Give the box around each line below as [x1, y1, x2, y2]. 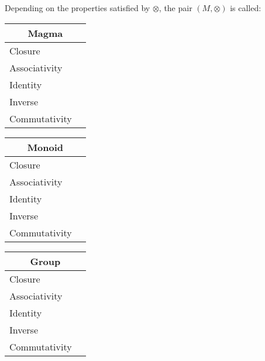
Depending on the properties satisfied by [5, 2, 150, 13]
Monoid [27, 140, 64, 154]
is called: [230, 2, 261, 13]
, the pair [159, 2, 192, 13]
